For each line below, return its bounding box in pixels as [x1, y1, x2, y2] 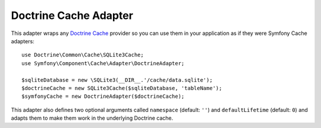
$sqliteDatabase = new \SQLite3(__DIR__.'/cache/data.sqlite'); [21, 76, 213, 83]
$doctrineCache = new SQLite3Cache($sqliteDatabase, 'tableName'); [21, 85, 222, 91]
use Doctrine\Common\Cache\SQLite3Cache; [21, 52, 144, 59]
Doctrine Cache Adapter [11, 9, 134, 22]
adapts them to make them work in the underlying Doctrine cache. [11, 114, 174, 121]
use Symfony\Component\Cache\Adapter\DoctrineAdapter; [21, 60, 185, 66]
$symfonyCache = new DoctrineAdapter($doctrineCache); [21, 93, 185, 100]
